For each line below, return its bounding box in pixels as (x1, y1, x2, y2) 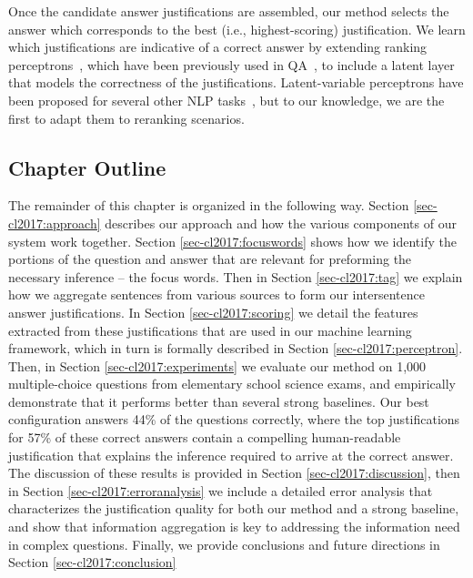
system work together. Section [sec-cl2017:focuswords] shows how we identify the (8, 231, 457, 250)
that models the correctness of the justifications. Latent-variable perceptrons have (8, 73, 464, 92)
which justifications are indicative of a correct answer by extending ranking (8, 37, 428, 56)
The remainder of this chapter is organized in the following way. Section (8, 196, 409, 215)
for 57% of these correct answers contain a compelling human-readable (8, 428, 401, 447)
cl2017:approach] (8, 213, 101, 232)
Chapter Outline (8, 153, 166, 181)
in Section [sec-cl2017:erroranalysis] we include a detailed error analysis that (8, 481, 433, 500)
